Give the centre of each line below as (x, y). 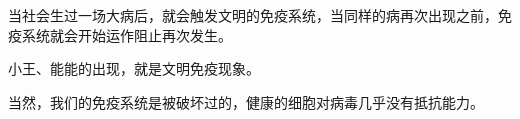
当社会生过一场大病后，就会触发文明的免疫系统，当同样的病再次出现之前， (253, 15)
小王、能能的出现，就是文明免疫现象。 (134, 68)
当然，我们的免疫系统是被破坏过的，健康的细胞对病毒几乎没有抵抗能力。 (246, 101)
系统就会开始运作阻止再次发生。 (126, 34)
